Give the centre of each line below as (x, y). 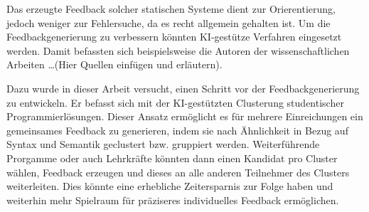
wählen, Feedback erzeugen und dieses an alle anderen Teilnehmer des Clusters (178, 172)
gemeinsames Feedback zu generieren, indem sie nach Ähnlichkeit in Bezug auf (177, 130)
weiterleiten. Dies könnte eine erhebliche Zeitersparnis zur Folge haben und (170, 186)
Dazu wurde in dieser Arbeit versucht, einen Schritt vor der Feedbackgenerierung (183, 88)
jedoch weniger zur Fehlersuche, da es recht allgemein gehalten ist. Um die (169, 22)
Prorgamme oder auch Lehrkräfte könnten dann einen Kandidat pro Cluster (172, 158)
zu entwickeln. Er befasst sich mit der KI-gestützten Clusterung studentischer (175, 102)
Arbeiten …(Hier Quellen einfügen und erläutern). (114, 64)
